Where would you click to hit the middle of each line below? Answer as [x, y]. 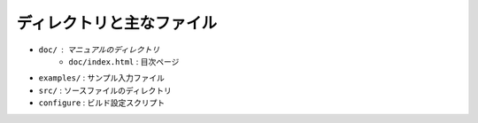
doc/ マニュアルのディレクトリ [99, 50]
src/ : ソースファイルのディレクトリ [105, 90]
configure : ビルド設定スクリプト [102, 103]
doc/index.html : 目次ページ [124, 61]
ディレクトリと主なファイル [117, 23]
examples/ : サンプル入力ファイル [102, 78]
